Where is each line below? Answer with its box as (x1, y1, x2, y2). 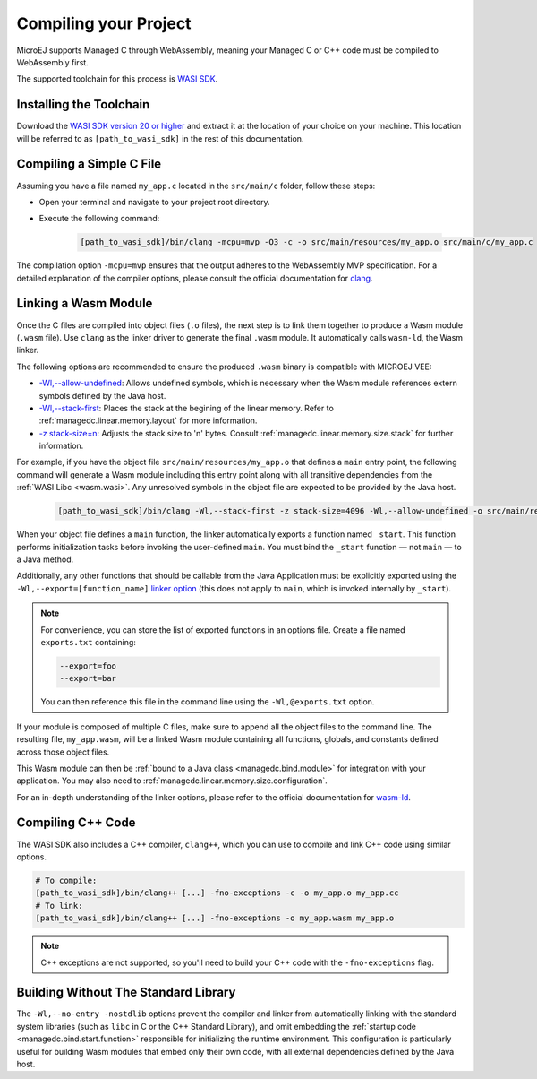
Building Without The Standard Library (16, 985, 236, 1000)
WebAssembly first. (16, 56, 89, 67)
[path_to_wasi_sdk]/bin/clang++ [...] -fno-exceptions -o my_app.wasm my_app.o (35, 913, 395, 923)
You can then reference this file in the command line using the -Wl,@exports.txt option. (40, 696, 375, 707)
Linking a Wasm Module (16, 296, 153, 311)
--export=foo (59, 660, 116, 671)
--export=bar (59, 673, 116, 684)
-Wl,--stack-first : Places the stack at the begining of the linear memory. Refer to (38, 402, 335, 413)
